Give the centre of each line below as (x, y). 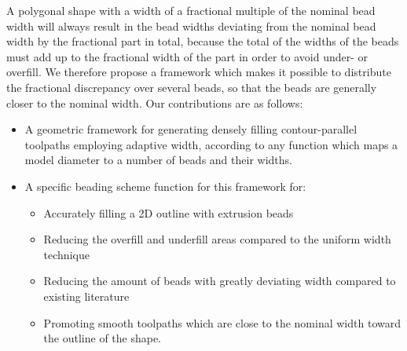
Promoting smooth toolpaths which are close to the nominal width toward (222, 322)
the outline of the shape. (103, 338)
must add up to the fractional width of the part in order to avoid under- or (187, 56)
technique (66, 254)
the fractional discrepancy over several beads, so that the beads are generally (192, 87)
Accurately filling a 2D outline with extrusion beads (169, 212)
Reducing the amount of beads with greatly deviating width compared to (220, 281)
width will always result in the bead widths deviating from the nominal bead (191, 26)
